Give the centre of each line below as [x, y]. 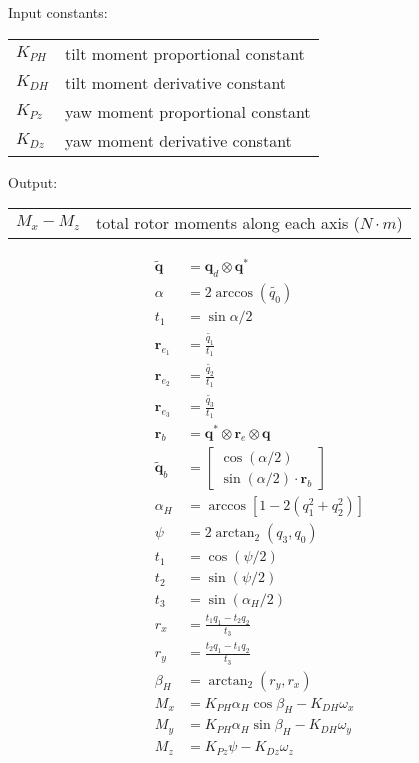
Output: [33, 181]
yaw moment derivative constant [178, 140]
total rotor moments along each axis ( [228, 223]
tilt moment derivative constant [176, 82]
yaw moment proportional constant [188, 111]
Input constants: [58, 12]
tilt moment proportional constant [185, 53]
